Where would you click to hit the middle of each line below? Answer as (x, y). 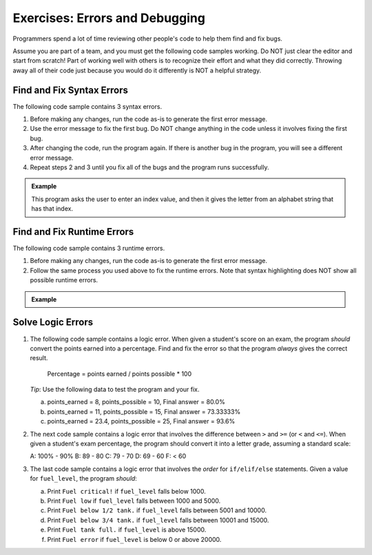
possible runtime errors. (64, 280)
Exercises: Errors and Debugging (109, 18)
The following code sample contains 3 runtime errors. (89, 249)
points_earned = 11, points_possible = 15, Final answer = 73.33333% (144, 411)
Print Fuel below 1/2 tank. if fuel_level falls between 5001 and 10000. (157, 510)
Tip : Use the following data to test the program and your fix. (115, 390)
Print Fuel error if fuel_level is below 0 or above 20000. (134, 539)
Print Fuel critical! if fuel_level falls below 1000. (126, 491)
